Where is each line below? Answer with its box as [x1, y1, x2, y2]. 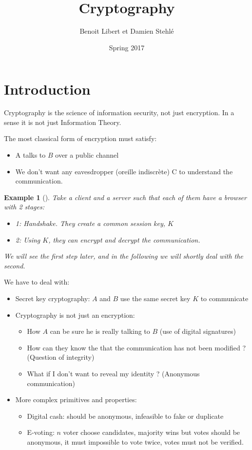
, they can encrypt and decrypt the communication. [48, 234, 200, 245]
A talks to [15, 150, 46, 160]
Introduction [4, 79, 91, 99]
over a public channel [55, 150, 119, 160]
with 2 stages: [4, 202, 45, 212]
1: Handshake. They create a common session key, [15, 218, 166, 228]
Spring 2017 [109, 42, 145, 52]
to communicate [200, 293, 249, 303]
